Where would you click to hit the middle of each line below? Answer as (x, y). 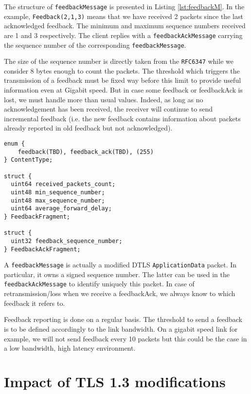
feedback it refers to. (35, 303)
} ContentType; (28, 160)
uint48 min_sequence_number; (58, 192)
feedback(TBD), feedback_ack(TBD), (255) (86, 152)
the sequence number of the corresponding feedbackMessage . (95, 45)
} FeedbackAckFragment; (42, 249)
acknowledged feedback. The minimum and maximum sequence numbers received (125, 26)
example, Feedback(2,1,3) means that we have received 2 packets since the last (124, 16)
